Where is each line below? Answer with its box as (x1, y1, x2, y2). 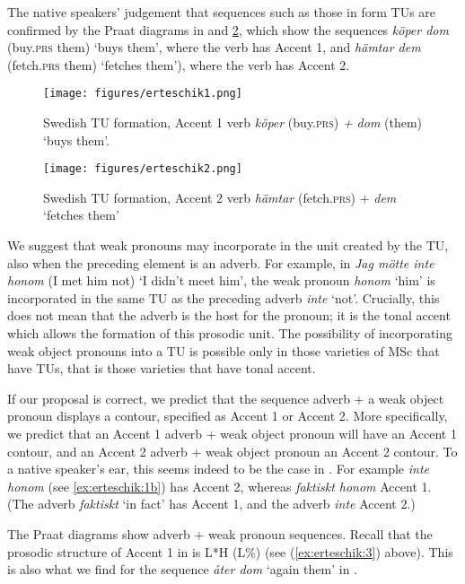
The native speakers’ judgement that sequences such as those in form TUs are (7, 3, 436, 21)
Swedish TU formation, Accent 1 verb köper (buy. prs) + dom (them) (43, 113, 423, 132)
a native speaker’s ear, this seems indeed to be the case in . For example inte (7, 459, 430, 478)
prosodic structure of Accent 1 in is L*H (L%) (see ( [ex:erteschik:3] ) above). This (7, 542, 453, 561)
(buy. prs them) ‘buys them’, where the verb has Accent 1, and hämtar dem (7, 38, 421, 57)
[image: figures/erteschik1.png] (43, 87, 242, 100)
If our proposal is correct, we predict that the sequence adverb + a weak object (7, 388, 444, 407)
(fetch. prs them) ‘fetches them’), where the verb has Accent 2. (7, 55, 350, 74)
